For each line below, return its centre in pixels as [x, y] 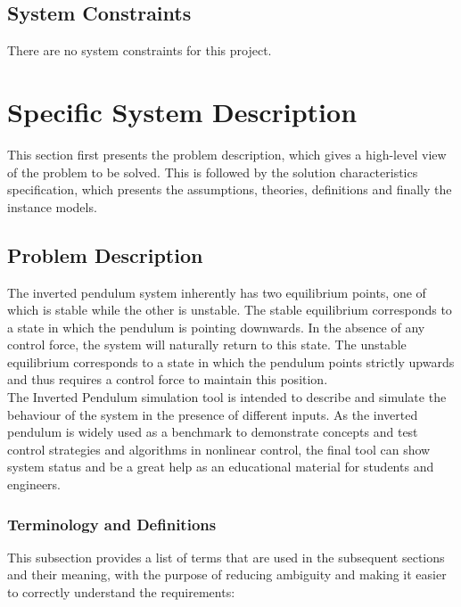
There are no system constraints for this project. [140, 50]
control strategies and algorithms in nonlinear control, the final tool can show [219, 449]
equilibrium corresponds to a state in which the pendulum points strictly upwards [231, 361]
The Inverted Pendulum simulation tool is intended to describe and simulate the [227, 397]
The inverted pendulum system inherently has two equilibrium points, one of [217, 292]
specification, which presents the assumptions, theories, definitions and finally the [230, 189]
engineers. [34, 484]
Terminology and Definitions [112, 524]
